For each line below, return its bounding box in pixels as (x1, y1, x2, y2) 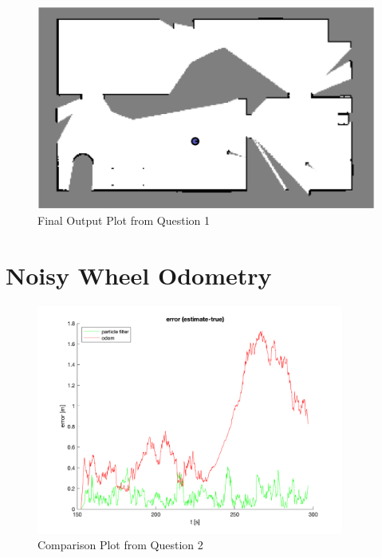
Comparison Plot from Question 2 (37, 536, 203, 553)
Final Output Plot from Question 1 (37, 212, 210, 229)
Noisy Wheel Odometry (6, 259, 272, 292)
